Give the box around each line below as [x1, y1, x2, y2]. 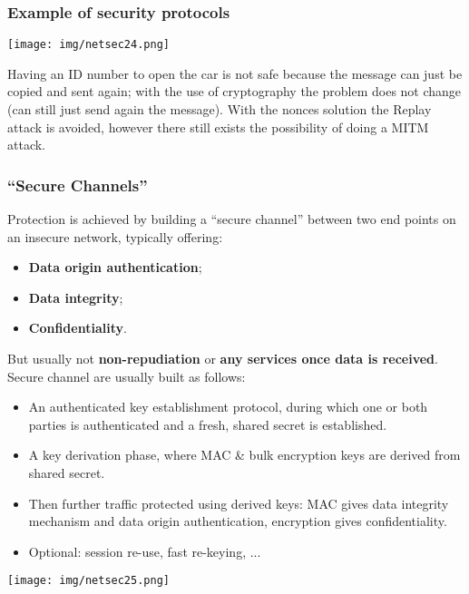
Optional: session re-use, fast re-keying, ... [28, 541, 261, 560]
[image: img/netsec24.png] [7, 38, 170, 52]
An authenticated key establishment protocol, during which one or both [28, 397, 428, 416]
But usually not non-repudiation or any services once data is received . [7, 349, 438, 368]
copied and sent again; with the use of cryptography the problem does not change [7, 82, 462, 101]
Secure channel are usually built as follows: [7, 366, 246, 385]
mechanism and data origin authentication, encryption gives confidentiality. [28, 511, 447, 531]
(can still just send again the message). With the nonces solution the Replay [7, 100, 432, 119]
